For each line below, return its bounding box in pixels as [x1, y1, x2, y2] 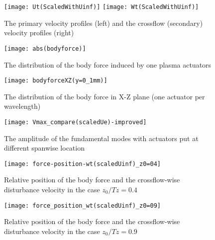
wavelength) [4, 101, 41, 111]
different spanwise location [4, 143, 85, 153]
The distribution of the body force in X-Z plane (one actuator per [4, 91, 205, 101]
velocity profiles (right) [4, 27, 74, 38]
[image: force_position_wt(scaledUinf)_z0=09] [4, 202, 161, 209]
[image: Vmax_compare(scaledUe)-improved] [4, 118, 147, 126]
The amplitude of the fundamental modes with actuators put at [4, 133, 199, 143]
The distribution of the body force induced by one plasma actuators [4, 59, 212, 70]
